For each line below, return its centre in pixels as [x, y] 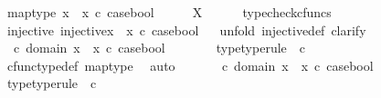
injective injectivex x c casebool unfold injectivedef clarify [186, 29]
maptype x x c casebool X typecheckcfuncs [169, 12]
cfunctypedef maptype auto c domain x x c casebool [190, 65]
